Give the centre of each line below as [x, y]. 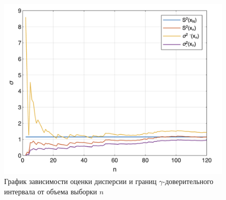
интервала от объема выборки [51, 191]
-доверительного [188, 181]
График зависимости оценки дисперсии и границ [80, 181]
